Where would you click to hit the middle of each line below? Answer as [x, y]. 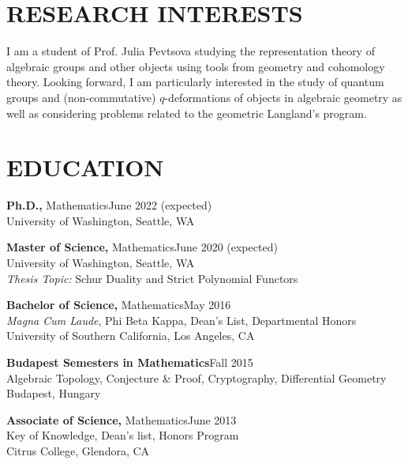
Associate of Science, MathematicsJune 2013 [122, 419]
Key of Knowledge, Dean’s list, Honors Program [123, 435]
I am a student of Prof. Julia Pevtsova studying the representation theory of [191, 51]
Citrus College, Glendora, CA [78, 450]
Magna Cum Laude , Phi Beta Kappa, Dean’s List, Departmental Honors [182, 320]
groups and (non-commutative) [81, 97]
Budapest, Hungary [54, 393]
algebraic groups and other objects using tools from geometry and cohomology [196, 66]
